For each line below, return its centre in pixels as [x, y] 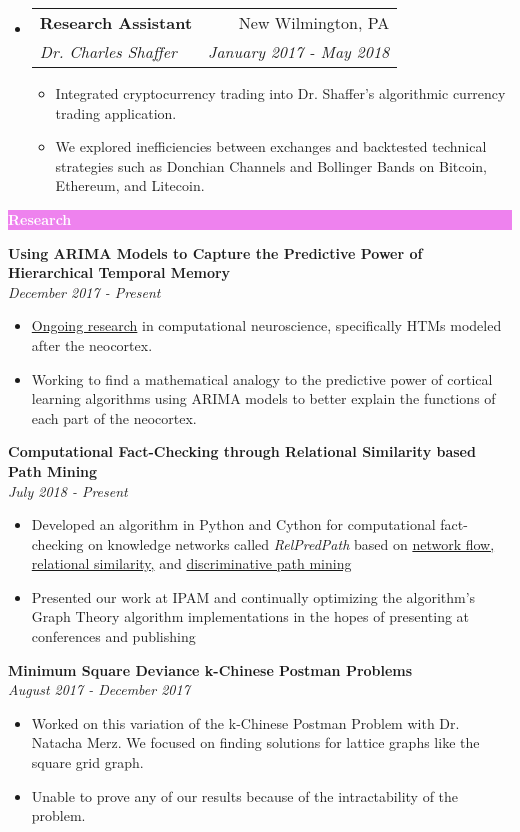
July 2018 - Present [68, 490]
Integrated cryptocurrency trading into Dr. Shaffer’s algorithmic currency [280, 93]
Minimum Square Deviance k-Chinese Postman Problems [210, 669]
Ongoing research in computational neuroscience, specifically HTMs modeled [266, 325]
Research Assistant [116, 22]
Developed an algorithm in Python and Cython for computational [233, 524]
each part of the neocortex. [114, 417]
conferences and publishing [113, 636]
